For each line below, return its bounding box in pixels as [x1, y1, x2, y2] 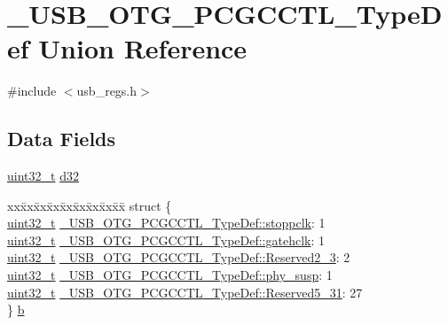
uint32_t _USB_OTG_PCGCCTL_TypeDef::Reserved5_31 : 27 [7, 282, 363, 301]
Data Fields [7, 125, 116, 152]
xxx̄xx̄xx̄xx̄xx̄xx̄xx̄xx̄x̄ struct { [7, 196, 172, 214]
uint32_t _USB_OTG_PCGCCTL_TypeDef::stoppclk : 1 [7, 213, 326, 232]
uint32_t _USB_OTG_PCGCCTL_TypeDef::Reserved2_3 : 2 [7, 248, 350, 267]
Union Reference [38, 30, 248, 66]
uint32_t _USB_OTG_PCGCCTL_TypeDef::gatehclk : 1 [7, 230, 326, 249]
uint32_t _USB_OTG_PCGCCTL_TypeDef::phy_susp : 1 [7, 266, 333, 284]
